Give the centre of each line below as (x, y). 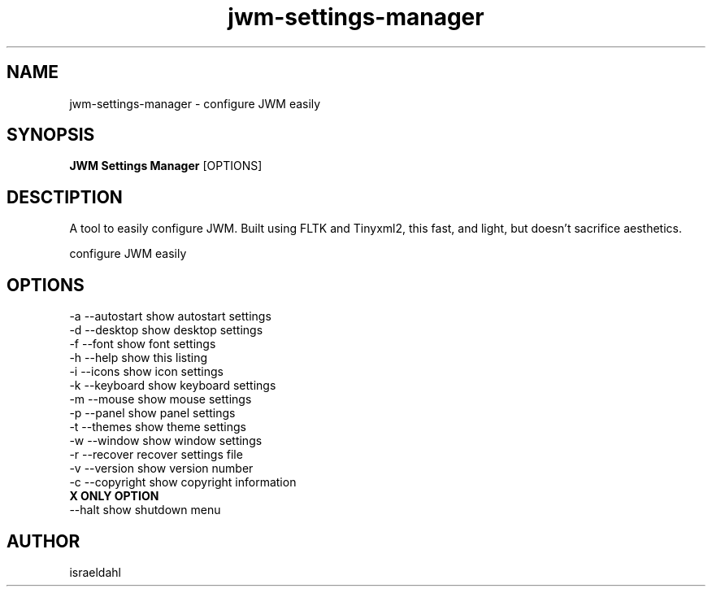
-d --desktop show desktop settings (166, 330)
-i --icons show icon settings (146, 372)
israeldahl (95, 572)
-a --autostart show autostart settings (170, 316)
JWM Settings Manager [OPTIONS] (166, 166)
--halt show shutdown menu (145, 510)
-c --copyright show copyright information (183, 482)
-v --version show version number (161, 469)
